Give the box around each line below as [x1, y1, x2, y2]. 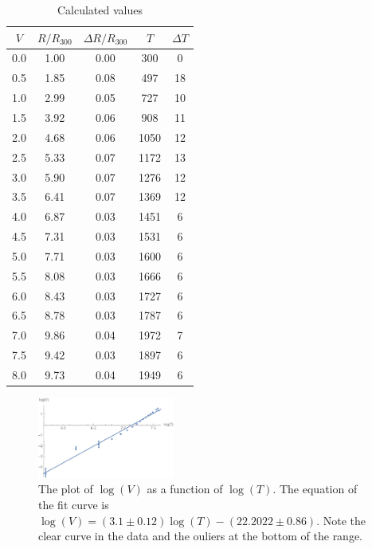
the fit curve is [38, 496, 109, 513]
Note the [323, 512, 366, 528]
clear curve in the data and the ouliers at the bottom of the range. [38, 527, 363, 544]
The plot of [38, 480, 93, 497]
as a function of [147, 480, 223, 497]
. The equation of [272, 480, 358, 497]
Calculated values [57, 2, 143, 18]
